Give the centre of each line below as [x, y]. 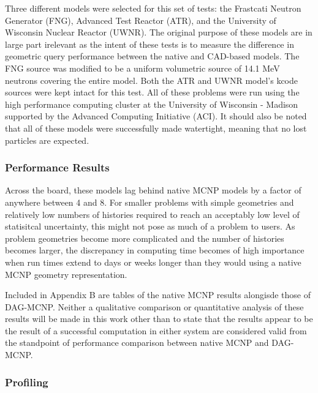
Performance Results [57, 167]
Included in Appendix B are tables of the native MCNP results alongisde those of [158, 295]
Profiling [27, 382]
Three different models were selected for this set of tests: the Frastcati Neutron [153, 8]
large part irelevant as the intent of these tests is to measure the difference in [150, 44]
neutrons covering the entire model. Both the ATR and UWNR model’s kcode [152, 80]
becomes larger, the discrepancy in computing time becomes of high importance [155, 250]
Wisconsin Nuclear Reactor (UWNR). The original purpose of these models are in [159, 32]
